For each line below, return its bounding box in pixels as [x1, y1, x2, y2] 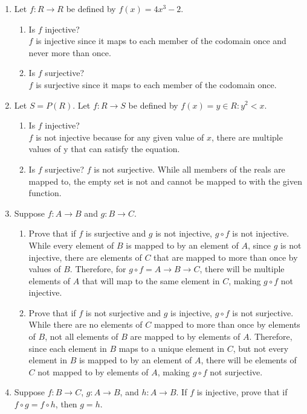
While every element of [28, 238, 114, 251]
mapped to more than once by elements [153, 318, 300, 331]
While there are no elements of [28, 318, 143, 331]
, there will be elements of [201, 354, 297, 366]
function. [28, 186, 62, 199]
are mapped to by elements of [130, 330, 241, 343]
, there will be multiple [199, 263, 285, 275]
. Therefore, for [69, 263, 126, 275]
